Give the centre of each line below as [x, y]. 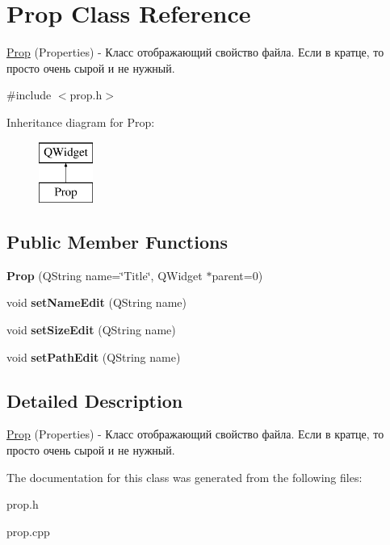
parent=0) [237, 275]
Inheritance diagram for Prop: [81, 122]
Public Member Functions [117, 242]
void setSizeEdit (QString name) [91, 330]
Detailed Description [95, 400]
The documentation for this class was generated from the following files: [185, 477]
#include [29, 95]
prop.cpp [28, 531]
